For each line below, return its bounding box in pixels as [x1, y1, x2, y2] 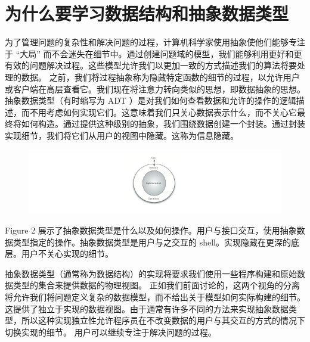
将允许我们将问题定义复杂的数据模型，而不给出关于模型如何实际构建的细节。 [5, 290, 305, 303]
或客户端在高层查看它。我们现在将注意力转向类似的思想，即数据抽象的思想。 [5, 82, 305, 95]
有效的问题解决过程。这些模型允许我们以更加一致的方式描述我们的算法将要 [5, 59, 297, 71]
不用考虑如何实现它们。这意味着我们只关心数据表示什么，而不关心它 [29, 105, 297, 118]
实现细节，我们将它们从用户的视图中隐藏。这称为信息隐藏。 [5, 129, 238, 141]
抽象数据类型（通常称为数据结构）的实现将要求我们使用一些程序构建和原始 [5, 267, 297, 279]
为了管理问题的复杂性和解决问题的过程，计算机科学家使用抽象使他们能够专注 [5, 36, 305, 48]
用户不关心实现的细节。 [21, 247, 113, 260]
